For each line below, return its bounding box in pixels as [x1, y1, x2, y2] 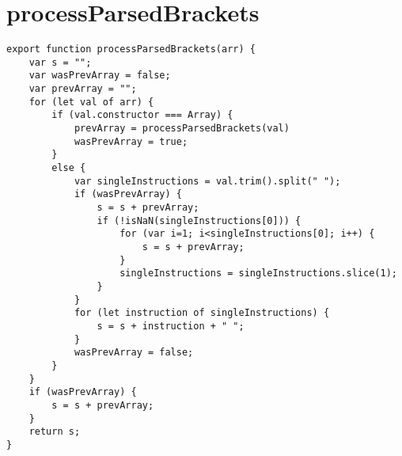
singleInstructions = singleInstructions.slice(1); [119, 268, 397, 279]
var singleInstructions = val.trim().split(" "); [74, 175, 341, 187]
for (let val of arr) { [28, 96, 154, 108]
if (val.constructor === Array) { [51, 109, 233, 121]
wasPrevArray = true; [74, 135, 188, 147]
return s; [28, 426, 81, 438]
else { [51, 162, 86, 174]
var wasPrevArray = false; [28, 70, 171, 82]
